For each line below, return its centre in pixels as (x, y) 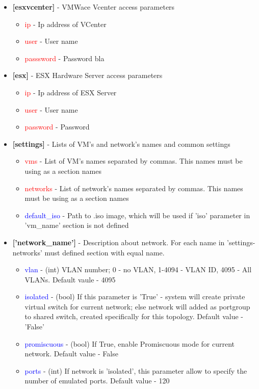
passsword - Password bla (64, 58)
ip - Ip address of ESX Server (71, 92)
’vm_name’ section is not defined (77, 225)
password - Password (57, 127)
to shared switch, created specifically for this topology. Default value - (134, 316)
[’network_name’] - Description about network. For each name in (119, 242)
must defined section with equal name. (105, 252)
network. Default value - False (71, 354)
